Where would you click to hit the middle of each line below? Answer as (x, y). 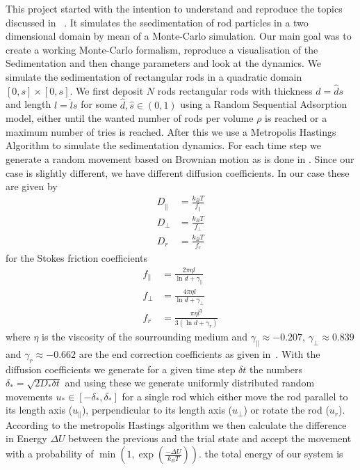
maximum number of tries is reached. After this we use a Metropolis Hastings (171, 131)
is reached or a (296, 118)
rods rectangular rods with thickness (235, 90)
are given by (32, 186)
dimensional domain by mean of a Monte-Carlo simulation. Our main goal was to (179, 36)
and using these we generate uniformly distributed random (190, 383)
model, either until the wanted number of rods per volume (130, 118)
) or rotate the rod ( (286, 410)
